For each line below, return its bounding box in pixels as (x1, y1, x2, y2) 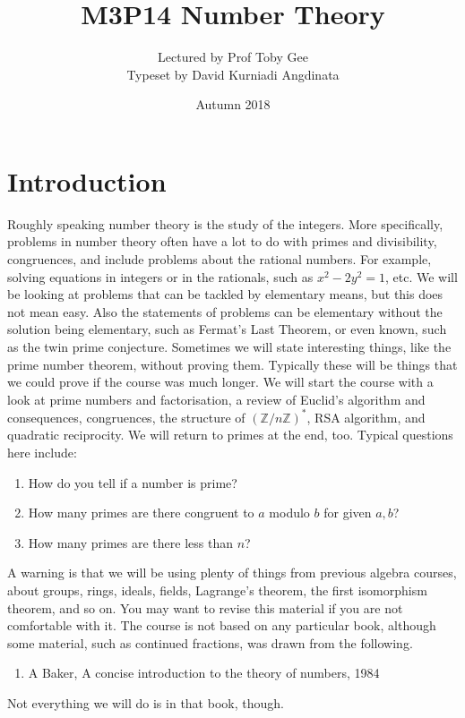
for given (323, 503, 372, 522)
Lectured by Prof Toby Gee (158, 47, 308, 66)
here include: (7, 443, 77, 462)
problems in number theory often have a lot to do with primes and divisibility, (7, 232, 437, 251)
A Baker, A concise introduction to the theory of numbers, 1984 (28, 663, 380, 682)
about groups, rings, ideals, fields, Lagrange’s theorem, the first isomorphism (7, 581, 427, 600)
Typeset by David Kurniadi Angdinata (126, 64, 340, 83)
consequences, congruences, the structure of (7, 407, 245, 426)
